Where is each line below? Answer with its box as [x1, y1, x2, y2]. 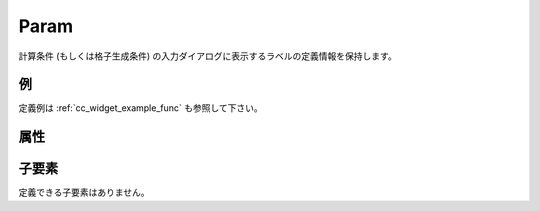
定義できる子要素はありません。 [18, 186, 150, 199]
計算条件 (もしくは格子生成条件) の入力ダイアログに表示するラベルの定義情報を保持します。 [18, 50, 397, 62]
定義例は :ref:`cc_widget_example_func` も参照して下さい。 [18, 102, 264, 114]
